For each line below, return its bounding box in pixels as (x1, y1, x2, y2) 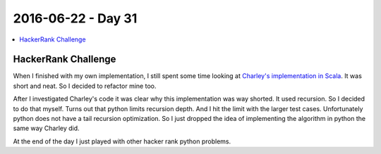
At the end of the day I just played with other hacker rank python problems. (13, 137, 231, 146)
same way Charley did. (13, 124, 80, 133)
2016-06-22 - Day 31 (13, 11, 138, 26)
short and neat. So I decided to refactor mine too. (13, 82, 157, 90)
